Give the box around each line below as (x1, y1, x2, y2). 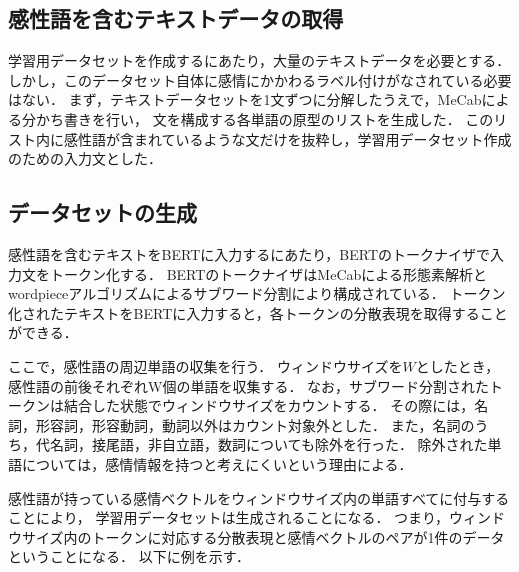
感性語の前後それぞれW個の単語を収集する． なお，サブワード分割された (8, 375, 490, 396)
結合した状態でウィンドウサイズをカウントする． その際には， (63, 395, 475, 416)
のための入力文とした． (8, 148, 162, 169)
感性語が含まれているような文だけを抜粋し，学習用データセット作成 (63, 128, 512, 149)
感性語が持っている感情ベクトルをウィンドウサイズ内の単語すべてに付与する (8, 487, 510, 508)
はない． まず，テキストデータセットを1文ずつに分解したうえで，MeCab (8, 89, 482, 110)
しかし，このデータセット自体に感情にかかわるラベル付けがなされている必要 (8, 69, 512, 90)
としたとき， (415, 355, 500, 376)
